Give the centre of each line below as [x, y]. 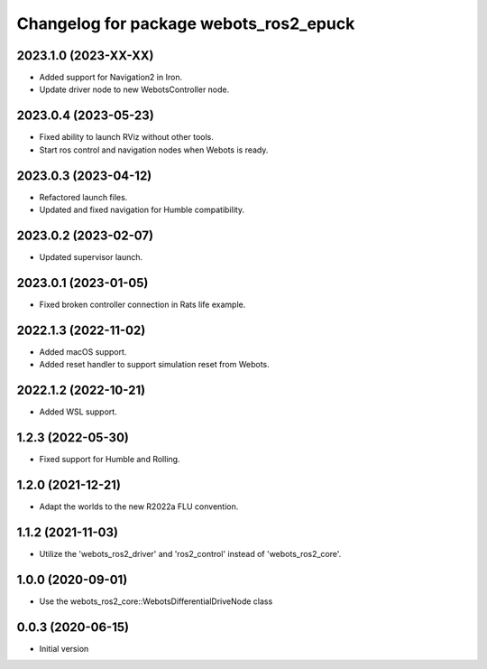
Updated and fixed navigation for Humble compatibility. [142, 210]
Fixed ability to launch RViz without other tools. [126, 137]
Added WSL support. [78, 412]
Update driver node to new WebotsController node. [134, 89]
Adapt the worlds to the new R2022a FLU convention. [139, 506]
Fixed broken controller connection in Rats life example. [142, 304]
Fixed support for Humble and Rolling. [110, 459]
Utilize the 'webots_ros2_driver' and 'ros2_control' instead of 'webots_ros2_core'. [190, 553]
